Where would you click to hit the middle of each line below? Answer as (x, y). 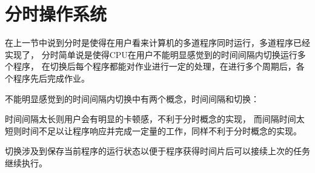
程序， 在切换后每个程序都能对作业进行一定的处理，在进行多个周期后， (154, 66)
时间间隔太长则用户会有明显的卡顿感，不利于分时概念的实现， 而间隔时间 (151, 119)
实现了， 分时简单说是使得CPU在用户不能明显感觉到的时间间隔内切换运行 (151, 54)
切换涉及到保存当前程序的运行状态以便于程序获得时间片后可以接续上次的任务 (157, 151)
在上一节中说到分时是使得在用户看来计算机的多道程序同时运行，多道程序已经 (157, 43)
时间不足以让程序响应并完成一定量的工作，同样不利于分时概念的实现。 (161, 130)
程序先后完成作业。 (51, 78)
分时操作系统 (56, 14)
